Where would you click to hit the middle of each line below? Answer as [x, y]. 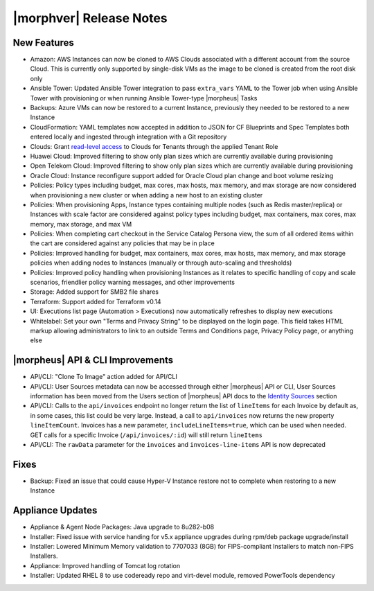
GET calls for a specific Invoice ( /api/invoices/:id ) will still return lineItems [146, 435]
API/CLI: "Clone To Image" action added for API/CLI [104, 377]
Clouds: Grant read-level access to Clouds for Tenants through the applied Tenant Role [154, 146]
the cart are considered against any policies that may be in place [122, 243]
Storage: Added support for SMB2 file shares [95, 292]
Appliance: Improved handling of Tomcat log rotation [105, 565]
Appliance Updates [55, 510]
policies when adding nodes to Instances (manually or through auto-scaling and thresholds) [161, 263]
